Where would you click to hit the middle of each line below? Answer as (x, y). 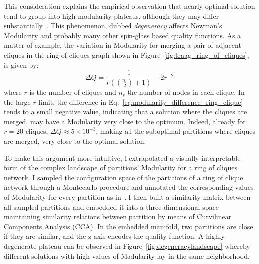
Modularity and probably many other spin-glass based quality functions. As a (123, 35)
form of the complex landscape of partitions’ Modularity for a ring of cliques (121, 167)
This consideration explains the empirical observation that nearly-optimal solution (129, 6)
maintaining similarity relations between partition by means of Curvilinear (118, 216)
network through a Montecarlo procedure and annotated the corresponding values (129, 187)
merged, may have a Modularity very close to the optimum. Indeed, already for (125, 121)
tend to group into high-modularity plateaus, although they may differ (112, 16)
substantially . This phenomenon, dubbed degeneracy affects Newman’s (113, 26)
